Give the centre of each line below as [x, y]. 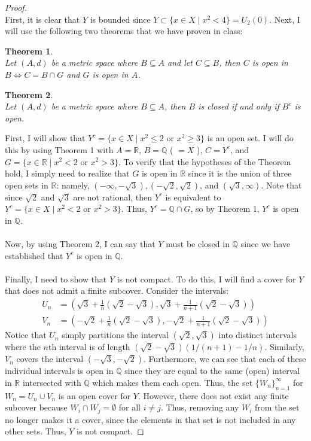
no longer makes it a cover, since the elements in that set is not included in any [150, 419]
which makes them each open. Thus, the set [173, 382]
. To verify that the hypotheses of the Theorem [205, 161]
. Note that [281, 185]
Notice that [26, 335]
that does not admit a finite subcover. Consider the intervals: [117, 291]
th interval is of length [89, 347]
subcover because [36, 407]
